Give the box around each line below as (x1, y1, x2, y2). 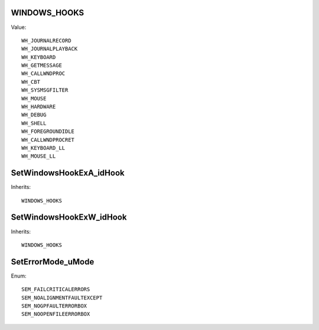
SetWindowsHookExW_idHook (11, 213, 127, 223)
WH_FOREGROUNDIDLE (21, 128, 75, 135)
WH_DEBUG (21, 112, 47, 118)
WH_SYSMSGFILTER (21, 87, 69, 94)
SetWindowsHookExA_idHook (11, 168, 125, 178)
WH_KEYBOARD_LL (21, 145, 66, 151)
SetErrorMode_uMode (11, 257, 95, 267)
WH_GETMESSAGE (21, 62, 62, 69)
